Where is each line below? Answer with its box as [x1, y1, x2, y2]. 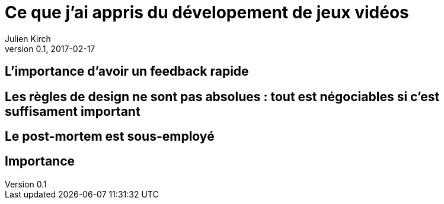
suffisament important [5, 103, 140, 119]
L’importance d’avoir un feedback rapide [5, 64, 249, 79]
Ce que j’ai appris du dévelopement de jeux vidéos [5, 2, 409, 22]
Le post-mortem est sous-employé [5, 129, 215, 144]
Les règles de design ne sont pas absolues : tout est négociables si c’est [5, 89, 440, 104]
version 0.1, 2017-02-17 [5, 43, 95, 54]
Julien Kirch [5, 33, 51, 44]
